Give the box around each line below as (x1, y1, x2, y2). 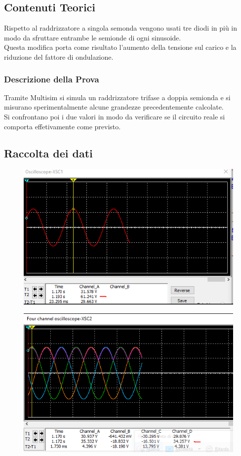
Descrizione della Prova (4, 73, 99, 85)
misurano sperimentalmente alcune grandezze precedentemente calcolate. (4, 102, 224, 112)
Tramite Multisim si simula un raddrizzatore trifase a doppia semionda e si (4, 92, 231, 102)
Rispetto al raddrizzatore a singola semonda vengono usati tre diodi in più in (4, 23, 238, 33)
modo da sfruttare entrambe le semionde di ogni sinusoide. (4, 32, 181, 42)
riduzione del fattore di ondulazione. (4, 51, 114, 62)
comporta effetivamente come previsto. (4, 121, 121, 131)
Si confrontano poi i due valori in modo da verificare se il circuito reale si (4, 111, 225, 121)
